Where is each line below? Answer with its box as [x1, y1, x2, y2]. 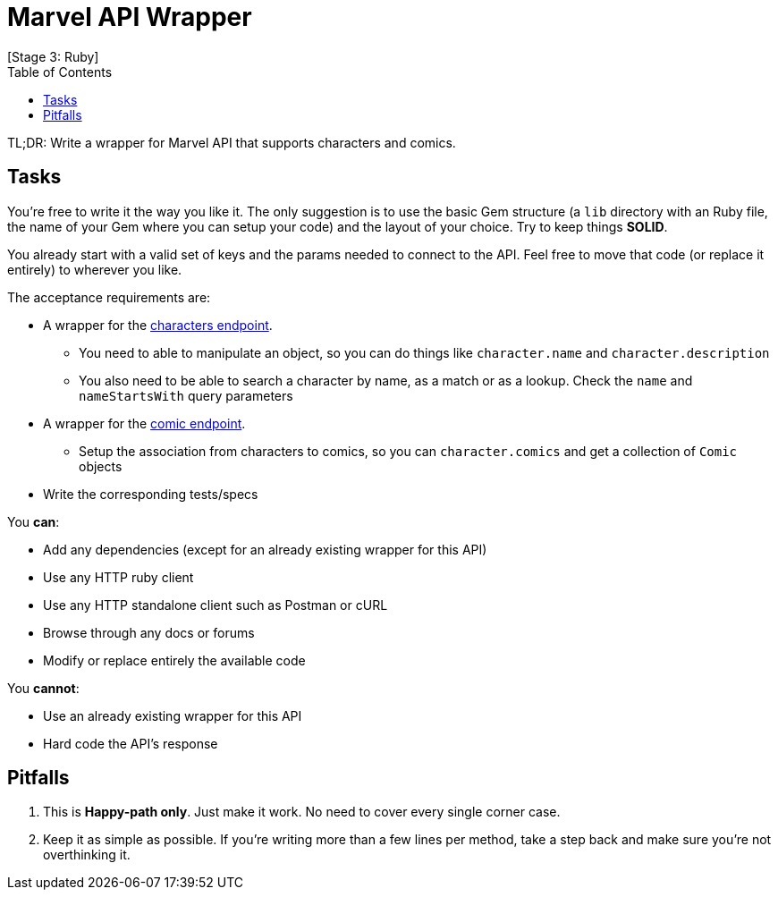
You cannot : [7, 680, 80, 696]
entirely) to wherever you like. [7, 261, 182, 277]
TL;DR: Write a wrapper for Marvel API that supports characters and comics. [7, 134, 456, 150]
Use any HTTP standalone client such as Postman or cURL [43, 597, 388, 613]
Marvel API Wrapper [7, 2, 252, 32]
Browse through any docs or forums [43, 624, 255, 640]
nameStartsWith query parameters [79, 387, 293, 403]
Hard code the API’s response [43, 735, 218, 751]
